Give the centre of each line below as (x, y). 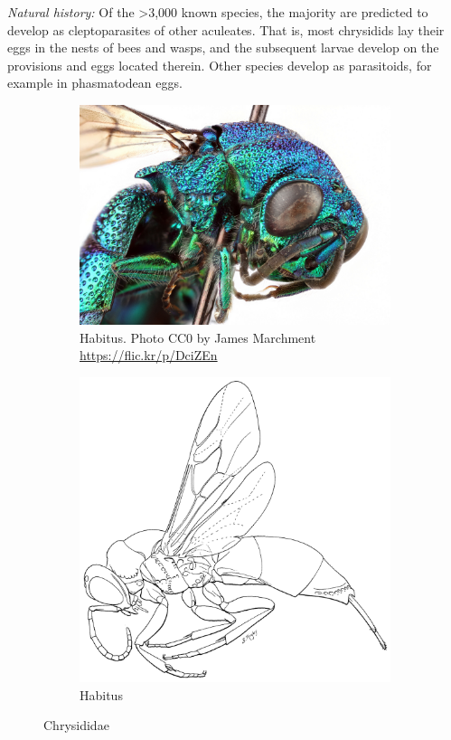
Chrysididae (76, 725)
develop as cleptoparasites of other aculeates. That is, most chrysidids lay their (226, 29)
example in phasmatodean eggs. (95, 83)
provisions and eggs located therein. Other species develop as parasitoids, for (220, 65)
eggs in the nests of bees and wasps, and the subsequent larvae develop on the (223, 47)
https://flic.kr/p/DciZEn (149, 355)
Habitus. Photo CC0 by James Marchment (198, 337)
